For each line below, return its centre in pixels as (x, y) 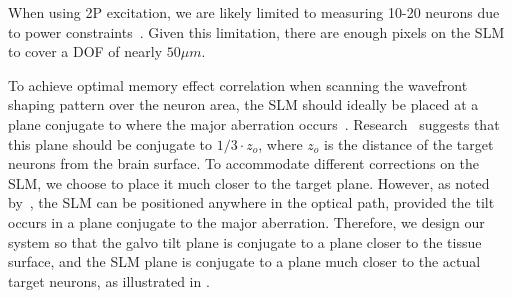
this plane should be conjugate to (110, 143)
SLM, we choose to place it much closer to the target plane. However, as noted (249, 182)
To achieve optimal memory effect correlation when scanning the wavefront (238, 84)
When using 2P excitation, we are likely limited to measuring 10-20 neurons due (254, 12)
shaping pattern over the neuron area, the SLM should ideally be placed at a (243, 104)
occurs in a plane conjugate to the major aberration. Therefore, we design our (246, 221)
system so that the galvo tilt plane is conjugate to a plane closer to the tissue (245, 241)
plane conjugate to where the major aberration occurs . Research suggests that (254, 123)
